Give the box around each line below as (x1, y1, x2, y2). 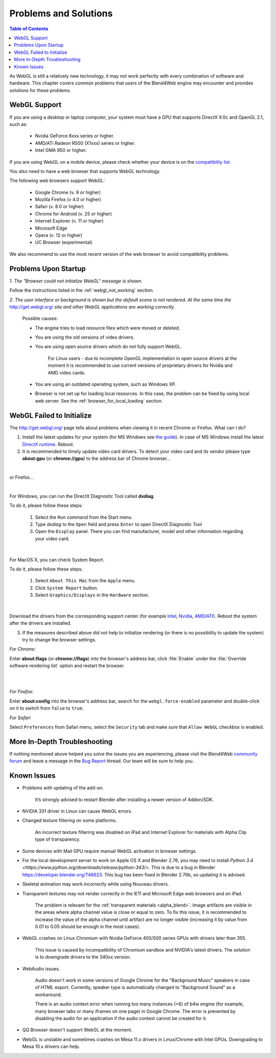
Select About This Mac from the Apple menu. (35, 578, 136, 584)
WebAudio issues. (22, 965, 60, 972)
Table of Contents (9, 26, 49, 32)
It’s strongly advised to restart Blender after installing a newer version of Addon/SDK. (35, 796, 214, 803)
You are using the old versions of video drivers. (35, 334, 135, 340)
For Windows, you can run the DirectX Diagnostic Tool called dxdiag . (9, 493, 155, 499)
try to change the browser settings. (22, 637, 97, 643)
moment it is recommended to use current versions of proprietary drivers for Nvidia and (48, 362, 233, 368)
